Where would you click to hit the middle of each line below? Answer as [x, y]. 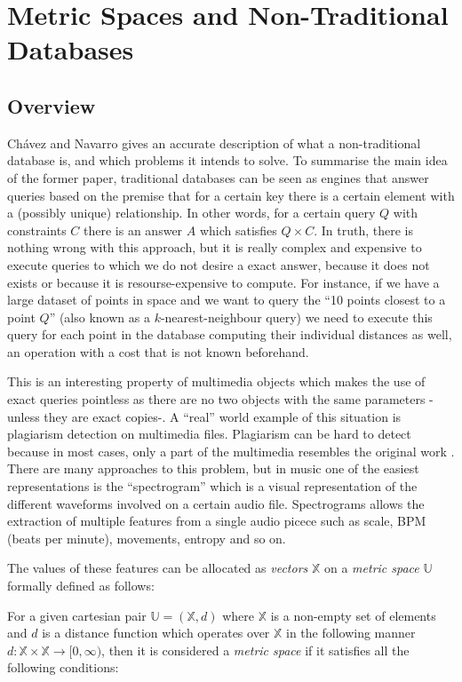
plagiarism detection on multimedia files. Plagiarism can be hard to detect [209, 434]
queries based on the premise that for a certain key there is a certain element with [231, 195]
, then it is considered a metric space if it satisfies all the [255, 650]
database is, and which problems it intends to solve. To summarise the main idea [227, 160]
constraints [37, 230]
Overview [52, 105]
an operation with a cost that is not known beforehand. [158, 351]
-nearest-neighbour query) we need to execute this [296, 317]
